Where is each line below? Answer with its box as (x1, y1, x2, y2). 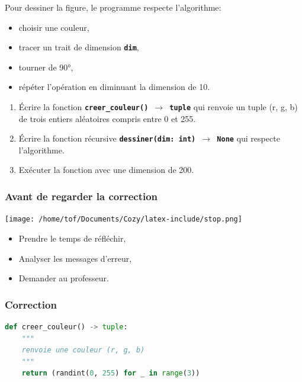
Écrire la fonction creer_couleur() (18, 100, 149, 113)
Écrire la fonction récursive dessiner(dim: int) (18, 132, 196, 145)
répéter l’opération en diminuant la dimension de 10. (18, 81, 210, 93)
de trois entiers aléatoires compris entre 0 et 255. (18, 112, 196, 124)
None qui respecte (217, 132, 280, 145)
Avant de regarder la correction (5, 188, 158, 203)
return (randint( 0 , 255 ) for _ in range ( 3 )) (21, 369, 200, 378)
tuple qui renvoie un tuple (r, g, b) (169, 100, 298, 113)
